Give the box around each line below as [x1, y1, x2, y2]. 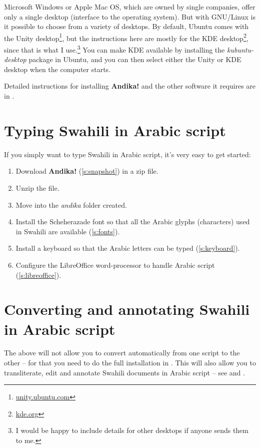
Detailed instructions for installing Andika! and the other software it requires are [4, 81, 256, 91]
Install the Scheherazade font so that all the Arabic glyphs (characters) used [15, 216, 250, 227]
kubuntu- [226, 44, 253, 55]
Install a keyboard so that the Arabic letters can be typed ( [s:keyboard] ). [15, 243, 240, 253]
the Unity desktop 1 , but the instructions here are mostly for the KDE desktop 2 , [4, 31, 248, 43]
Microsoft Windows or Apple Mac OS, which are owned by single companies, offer [4, 2, 255, 12]
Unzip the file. [15, 182, 59, 193]
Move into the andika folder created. [15, 199, 127, 210]
